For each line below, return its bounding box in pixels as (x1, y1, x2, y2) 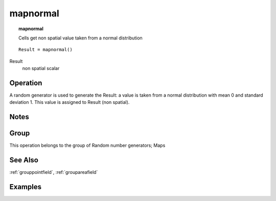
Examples (9, 183, 42, 191)
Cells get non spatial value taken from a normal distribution (18, 35, 143, 41)
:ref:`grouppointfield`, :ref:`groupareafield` (9, 169, 98, 175)
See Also (9, 156, 38, 165)
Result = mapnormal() (18, 47, 73, 53)
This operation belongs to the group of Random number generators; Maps (9, 142, 166, 148)
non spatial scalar (22, 65, 60, 72)
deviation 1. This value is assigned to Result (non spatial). (9, 99, 130, 105)
